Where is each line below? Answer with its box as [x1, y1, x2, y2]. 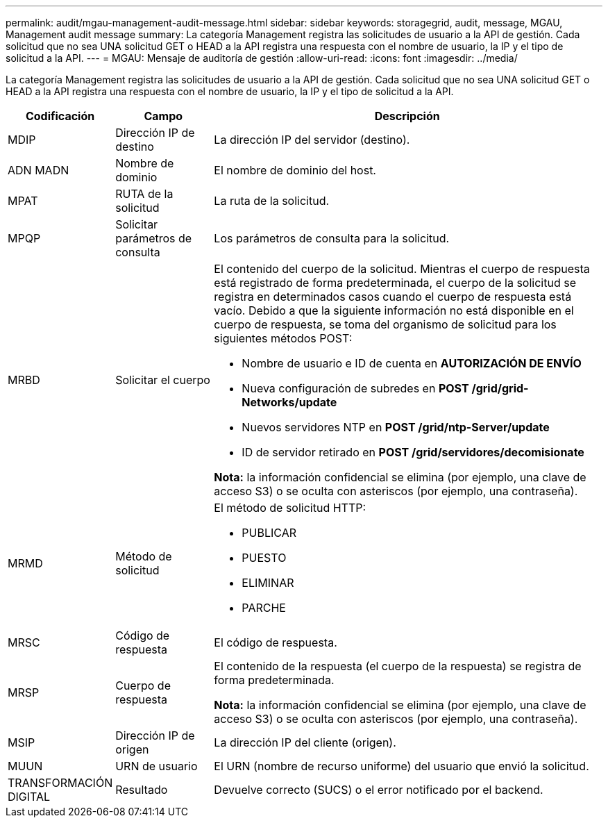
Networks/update [242, 395, 337, 409]
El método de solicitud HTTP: [214, 501, 366, 515]
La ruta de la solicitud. [214, 194, 330, 208]
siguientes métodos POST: [214, 331, 353, 345]
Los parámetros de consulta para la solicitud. [214, 231, 450, 245]
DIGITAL [8, 790, 51, 804]
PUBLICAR [242, 526, 297, 540]
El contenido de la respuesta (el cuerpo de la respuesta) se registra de [214, 659, 582, 673]
